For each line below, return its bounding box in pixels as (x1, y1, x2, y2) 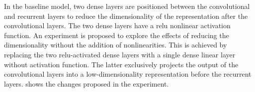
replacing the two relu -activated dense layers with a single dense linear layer (4, 49, 236, 59)
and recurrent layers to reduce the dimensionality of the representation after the (4, 10, 248, 21)
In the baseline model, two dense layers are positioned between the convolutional (4, 1, 250, 11)
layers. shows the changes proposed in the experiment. (4, 78, 169, 89)
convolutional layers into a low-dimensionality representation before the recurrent (4, 69, 252, 79)
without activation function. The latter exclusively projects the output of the (4, 59, 239, 69)
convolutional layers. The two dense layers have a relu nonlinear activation (4, 20, 231, 31)
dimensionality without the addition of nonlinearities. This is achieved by (4, 40, 227, 50)
